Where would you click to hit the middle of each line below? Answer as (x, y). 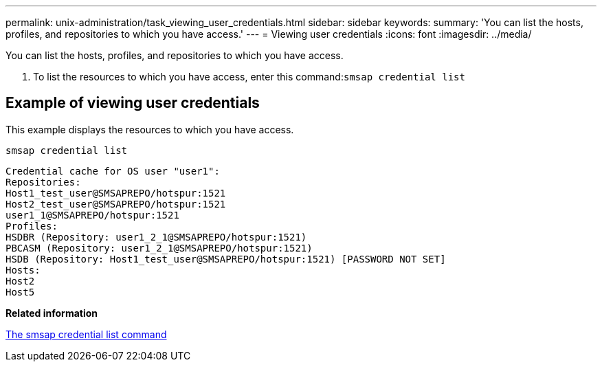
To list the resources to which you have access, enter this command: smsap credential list (249, 77)
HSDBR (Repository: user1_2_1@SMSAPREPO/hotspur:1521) (156, 237)
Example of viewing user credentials (133, 103)
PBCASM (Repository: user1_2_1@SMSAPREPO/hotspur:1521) (159, 248)
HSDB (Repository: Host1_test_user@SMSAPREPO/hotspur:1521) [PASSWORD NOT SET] (226, 259)
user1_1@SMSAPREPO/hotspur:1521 (92, 215)
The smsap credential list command (86, 334)
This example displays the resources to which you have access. (150, 129)
